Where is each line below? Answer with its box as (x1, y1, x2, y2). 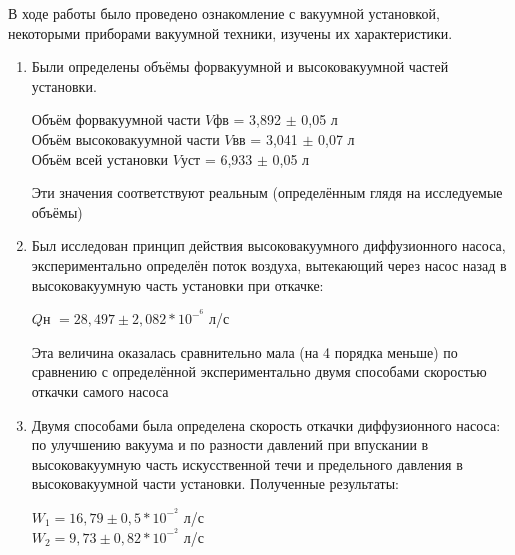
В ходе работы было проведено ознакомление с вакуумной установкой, (8, 3, 440, 23)
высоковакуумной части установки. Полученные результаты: (31, 473, 399, 494)
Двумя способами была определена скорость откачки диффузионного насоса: (31, 414, 501, 435)
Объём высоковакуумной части (31, 128, 220, 149)
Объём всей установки (31, 148, 169, 169)
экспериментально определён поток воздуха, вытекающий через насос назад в (31, 254, 507, 275)
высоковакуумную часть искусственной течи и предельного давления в (31, 453, 463, 474)
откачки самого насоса (31, 380, 169, 401)
